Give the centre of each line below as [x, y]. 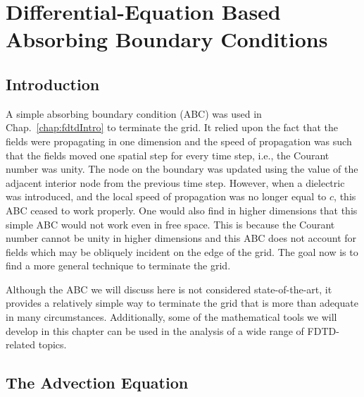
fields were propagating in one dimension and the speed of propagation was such [179, 141]
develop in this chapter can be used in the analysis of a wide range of [155, 330]
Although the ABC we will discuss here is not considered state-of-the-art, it [169, 289]
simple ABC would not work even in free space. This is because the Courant [170, 224]
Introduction [53, 84]
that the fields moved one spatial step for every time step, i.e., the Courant [168, 155]
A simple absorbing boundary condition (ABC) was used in [134, 113]
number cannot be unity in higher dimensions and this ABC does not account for [181, 238]
